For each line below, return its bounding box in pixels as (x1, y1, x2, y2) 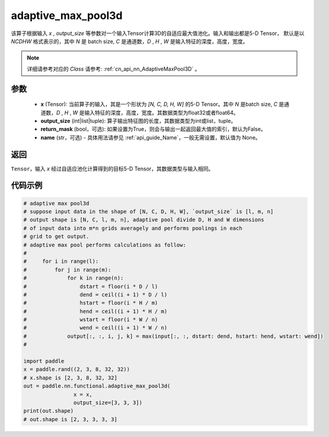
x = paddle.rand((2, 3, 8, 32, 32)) (23, 366, 130, 373)
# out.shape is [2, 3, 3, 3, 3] (23, 416, 118, 423)
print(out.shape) (23, 407, 74, 414)
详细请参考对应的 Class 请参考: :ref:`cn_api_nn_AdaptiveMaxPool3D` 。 (27, 65, 200, 72)
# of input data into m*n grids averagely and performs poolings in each (23, 224, 242, 232)
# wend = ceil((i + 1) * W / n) (23, 324, 168, 331)
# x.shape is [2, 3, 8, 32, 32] (23, 374, 118, 381)
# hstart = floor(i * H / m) (23, 300, 158, 306)
